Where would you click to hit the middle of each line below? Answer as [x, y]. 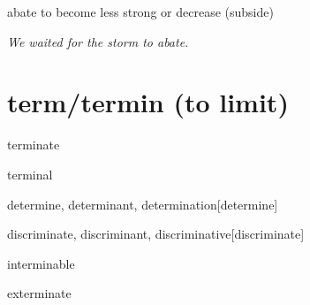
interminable [41, 263]
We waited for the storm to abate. [98, 41]
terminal [30, 174]
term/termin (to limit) [148, 102]
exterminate [39, 293]
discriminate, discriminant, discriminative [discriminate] [156, 234]
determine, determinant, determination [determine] [143, 204]
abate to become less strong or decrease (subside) [140, 11]
